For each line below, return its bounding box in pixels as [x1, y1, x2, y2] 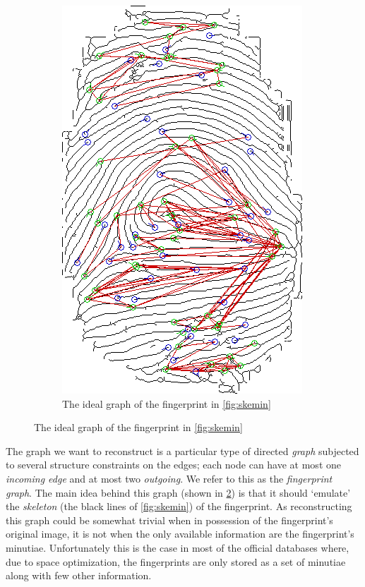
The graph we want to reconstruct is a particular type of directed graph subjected [6, 443, 359, 458]
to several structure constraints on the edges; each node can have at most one [6, 457, 341, 472]
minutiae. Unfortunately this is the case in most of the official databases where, [6, 540, 349, 555]
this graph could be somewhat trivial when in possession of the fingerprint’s [6, 512, 333, 527]
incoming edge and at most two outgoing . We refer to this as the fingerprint [6, 471, 333, 485]
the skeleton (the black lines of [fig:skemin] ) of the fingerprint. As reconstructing [6, 499, 352, 514]
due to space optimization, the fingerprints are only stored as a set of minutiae [6, 554, 346, 569]
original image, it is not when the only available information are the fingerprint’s [6, 526, 354, 541]
